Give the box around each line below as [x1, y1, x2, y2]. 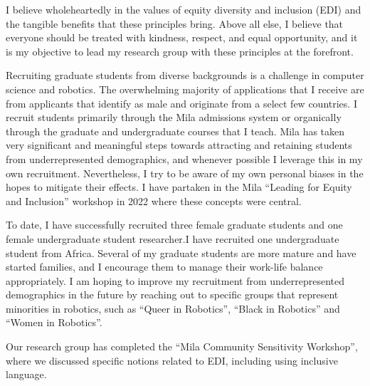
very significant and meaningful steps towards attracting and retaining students [6, 137, 352, 152]
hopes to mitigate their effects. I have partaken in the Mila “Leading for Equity [6, 179, 352, 194]
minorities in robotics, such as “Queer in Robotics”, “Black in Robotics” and [6, 301, 340, 315]
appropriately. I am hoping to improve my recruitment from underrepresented [6, 273, 345, 288]
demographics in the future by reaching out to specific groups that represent [6, 287, 339, 302]
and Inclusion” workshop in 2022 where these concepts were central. [6, 193, 302, 208]
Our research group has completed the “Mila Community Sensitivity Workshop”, [6, 339, 358, 354]
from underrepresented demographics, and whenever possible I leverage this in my [6, 151, 363, 166]
